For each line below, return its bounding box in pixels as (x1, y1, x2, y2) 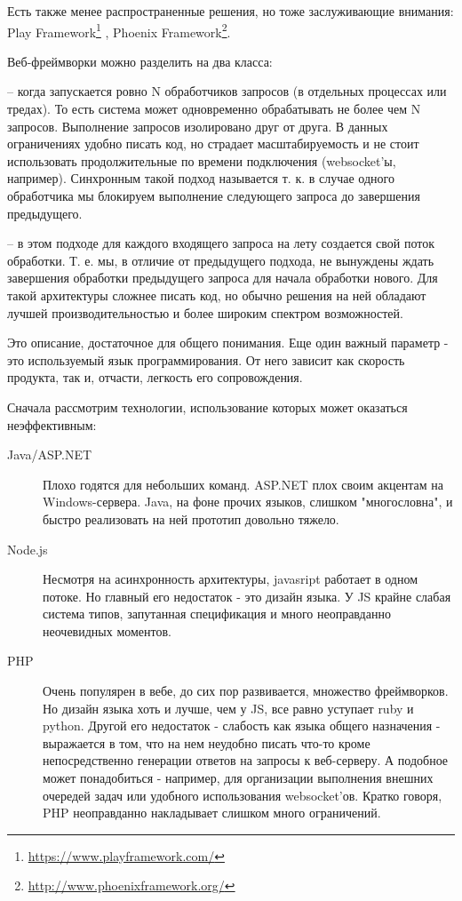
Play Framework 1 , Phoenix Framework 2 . (7, 20, 231, 41)
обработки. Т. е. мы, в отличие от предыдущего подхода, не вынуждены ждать (7, 251, 434, 269)
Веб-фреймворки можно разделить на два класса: (7, 52, 273, 70)
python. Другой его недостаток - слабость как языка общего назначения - (43, 716, 441, 735)
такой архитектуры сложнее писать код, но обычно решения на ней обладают (7, 285, 426, 304)
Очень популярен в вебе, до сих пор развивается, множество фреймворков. (43, 682, 449, 700)
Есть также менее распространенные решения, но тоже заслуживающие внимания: (7, 2, 454, 20)
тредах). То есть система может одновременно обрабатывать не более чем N (7, 100, 421, 118)
